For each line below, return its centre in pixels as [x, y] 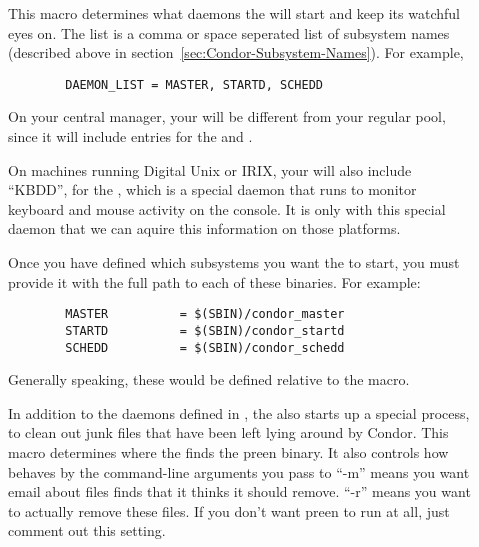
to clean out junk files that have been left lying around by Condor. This [228, 432]
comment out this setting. [87, 530]
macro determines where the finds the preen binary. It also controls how [228, 451]
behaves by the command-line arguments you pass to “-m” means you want [239, 471]
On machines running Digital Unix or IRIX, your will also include [210, 169]
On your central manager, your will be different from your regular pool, [227, 116]
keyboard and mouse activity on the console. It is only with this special [227, 208]
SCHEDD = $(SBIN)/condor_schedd [205, 347]
